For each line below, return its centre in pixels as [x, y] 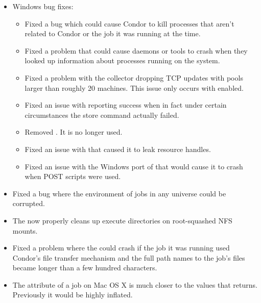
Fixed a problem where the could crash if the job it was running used [121, 248]
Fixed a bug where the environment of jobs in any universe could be [119, 193]
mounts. [25, 230]
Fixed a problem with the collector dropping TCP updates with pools [134, 77]
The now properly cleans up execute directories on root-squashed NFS [122, 220]
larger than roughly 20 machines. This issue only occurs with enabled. [134, 87]
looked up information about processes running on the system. [122, 60]
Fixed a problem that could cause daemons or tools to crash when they [136, 50]
